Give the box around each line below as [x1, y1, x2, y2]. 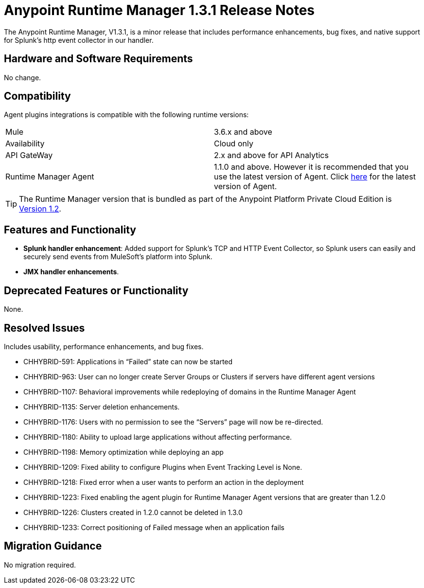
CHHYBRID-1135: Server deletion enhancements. [23, 402, 180, 411]
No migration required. [4, 560, 76, 569]
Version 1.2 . [19, 204, 61, 214]
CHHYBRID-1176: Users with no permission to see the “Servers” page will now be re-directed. [23, 417, 323, 426]
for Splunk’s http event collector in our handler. [4, 36, 154, 44]
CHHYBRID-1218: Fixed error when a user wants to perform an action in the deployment [23, 478, 304, 486]
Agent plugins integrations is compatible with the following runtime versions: [4, 110, 249, 119]
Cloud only [214, 139, 253, 149]
